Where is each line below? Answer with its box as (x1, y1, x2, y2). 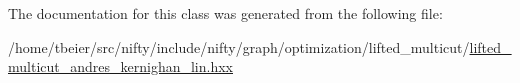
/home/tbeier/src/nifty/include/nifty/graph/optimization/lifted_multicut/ (8, 36, 470, 57)
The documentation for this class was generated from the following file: (8, 3, 443, 23)
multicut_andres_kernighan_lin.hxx (8, 56, 233, 77)
